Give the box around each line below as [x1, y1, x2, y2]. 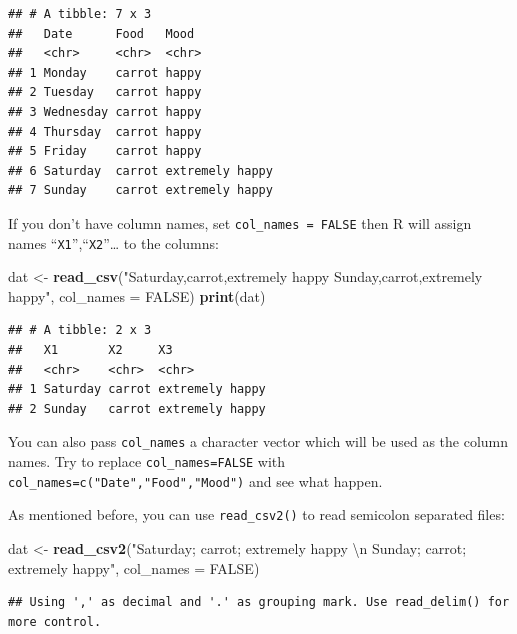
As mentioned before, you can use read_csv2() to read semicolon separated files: [8, 504, 505, 525]
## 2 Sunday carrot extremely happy [8, 401, 266, 416]
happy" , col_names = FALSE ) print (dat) [8, 285, 266, 306]
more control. [8, 614, 102, 629]
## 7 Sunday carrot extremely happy [8, 183, 273, 198]
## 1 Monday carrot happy [8, 65, 202, 80]
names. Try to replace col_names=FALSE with [8, 451, 286, 472]
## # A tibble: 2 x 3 [8, 323, 152, 338]
